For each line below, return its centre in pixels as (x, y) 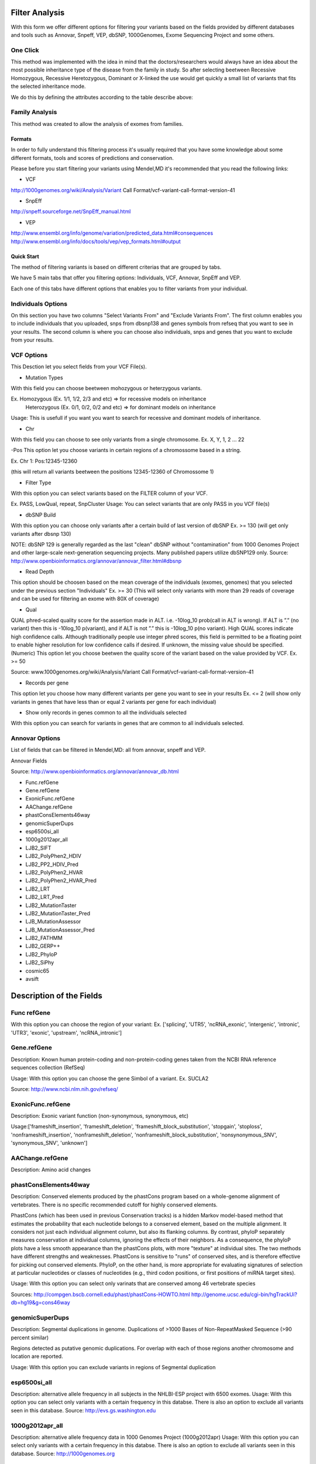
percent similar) (30, 1338)
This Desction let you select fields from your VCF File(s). (79, 367)
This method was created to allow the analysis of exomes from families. (97, 124)
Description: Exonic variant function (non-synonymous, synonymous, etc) (100, 1116)
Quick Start (25, 256)
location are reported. (37, 1356)
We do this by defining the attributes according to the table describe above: (102, 97)
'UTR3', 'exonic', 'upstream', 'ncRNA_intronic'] (66, 1032)
